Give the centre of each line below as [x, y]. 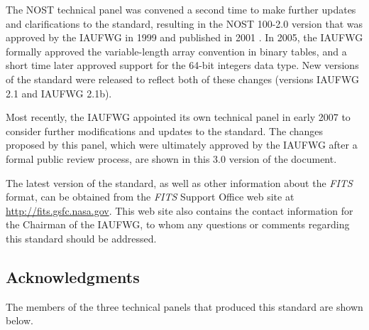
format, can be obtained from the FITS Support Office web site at [150, 197]
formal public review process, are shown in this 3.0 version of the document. [171, 158]
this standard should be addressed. [81, 238]
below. [20, 320]
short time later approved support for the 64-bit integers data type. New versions [182, 65]
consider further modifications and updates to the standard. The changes [165, 131]
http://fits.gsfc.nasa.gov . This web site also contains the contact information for [180, 210]
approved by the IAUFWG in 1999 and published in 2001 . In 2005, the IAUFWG [184, 37]
